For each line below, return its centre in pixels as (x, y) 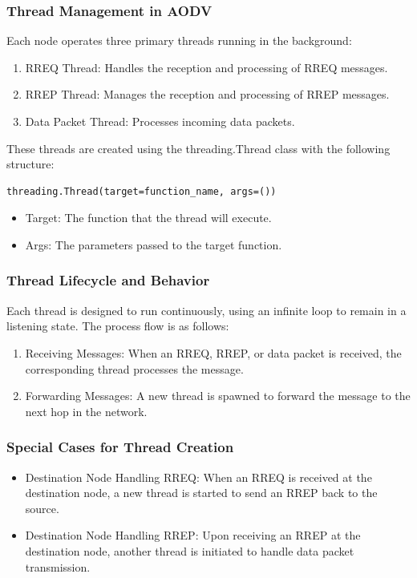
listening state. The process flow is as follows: (118, 326)
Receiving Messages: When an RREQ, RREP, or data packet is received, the (213, 352)
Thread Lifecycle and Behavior (108, 280)
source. (42, 508)
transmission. (58, 566)
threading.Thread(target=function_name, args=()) (142, 191)
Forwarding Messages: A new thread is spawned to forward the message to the (218, 396)
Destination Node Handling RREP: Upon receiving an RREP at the (193, 535)
